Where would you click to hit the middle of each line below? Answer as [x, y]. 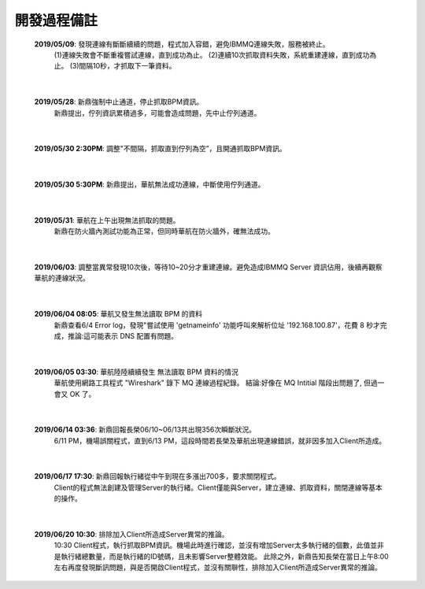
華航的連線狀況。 [62, 278]
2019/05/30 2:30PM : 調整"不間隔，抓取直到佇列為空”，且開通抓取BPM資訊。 [160, 149]
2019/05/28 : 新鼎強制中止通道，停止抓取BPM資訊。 [119, 102]
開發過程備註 [56, 20]
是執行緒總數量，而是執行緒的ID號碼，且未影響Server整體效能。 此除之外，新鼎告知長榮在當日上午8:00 [221, 556]
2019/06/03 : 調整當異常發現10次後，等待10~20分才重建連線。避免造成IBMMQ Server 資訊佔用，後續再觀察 [208, 267]
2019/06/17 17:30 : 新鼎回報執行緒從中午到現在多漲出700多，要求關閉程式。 [157, 476]
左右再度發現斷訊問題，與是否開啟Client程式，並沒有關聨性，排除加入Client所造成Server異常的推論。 [218, 568]
